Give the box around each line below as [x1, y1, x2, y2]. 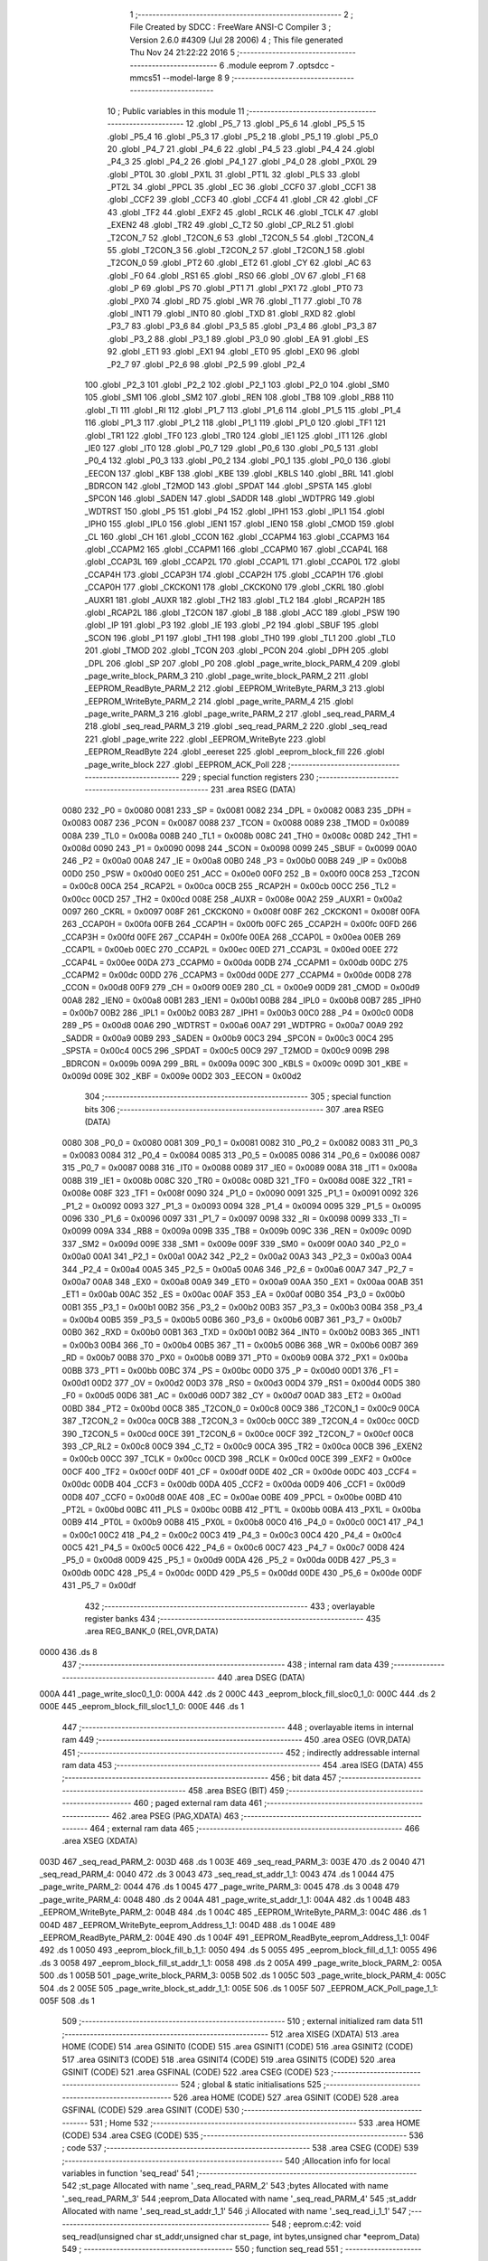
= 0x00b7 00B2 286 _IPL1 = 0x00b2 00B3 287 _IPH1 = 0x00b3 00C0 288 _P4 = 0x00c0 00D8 [61, 1008, 415, 1018]
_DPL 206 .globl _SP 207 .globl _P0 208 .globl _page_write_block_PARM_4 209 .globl [84, 657, 400, 668]
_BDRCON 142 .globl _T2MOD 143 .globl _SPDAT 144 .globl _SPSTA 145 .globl [84, 480, 372, 492]
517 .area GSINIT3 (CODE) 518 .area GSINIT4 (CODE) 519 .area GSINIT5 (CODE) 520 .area [61, 2054, 397, 2065]
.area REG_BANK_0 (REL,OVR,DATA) [84, 1626, 219, 1637]
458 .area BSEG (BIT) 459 [187, 1784, 285, 1795]
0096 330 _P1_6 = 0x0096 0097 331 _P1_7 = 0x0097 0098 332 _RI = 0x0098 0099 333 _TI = [61, 1213, 408, 1224]
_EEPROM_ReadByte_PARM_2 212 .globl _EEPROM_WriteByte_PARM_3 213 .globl [84, 683, 385, 694]
